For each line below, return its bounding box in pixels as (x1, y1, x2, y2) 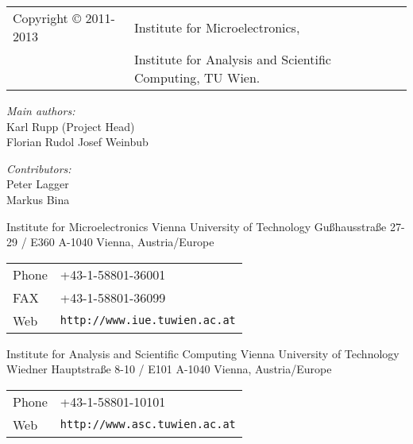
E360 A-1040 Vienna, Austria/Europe (30, 234, 214, 250)
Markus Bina (6, 191, 70, 207)
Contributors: (6, 160, 71, 176)
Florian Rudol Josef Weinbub (6, 133, 149, 150)
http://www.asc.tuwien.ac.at (60, 418, 236, 431)
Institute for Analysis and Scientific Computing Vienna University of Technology (6, 345, 399, 361)
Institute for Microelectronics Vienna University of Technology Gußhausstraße (6, 218, 387, 234)
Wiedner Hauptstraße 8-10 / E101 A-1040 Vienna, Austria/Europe (6, 361, 332, 377)
